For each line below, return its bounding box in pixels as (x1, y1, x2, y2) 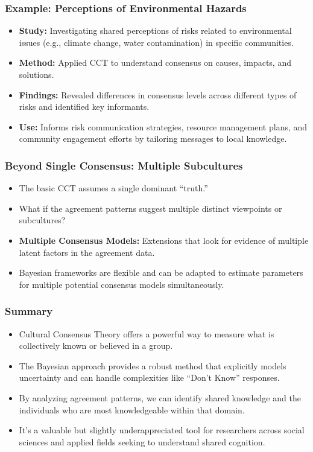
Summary (5, 304, 53, 319)
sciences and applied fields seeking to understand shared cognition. (19, 435, 265, 448)
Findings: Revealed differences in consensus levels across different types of (19, 88, 297, 101)
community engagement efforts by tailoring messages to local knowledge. (19, 132, 287, 145)
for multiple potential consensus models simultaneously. (19, 278, 224, 290)
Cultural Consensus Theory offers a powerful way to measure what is (19, 327, 274, 340)
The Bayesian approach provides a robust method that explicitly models (19, 359, 286, 372)
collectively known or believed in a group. (19, 339, 173, 352)
